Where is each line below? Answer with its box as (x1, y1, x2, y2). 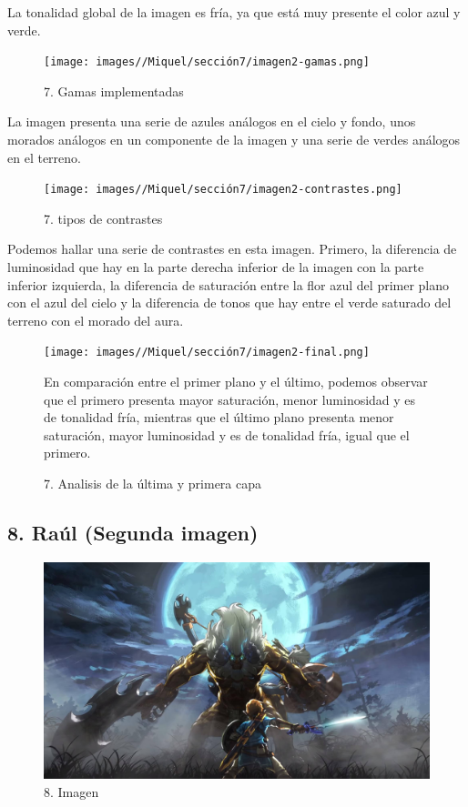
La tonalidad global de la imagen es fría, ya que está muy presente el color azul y (7, 3, 461, 21)
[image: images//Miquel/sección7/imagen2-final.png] (44, 346, 370, 359)
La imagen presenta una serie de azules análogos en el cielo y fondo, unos (7, 112, 416, 131)
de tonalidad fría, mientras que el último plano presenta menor (44, 408, 394, 427)
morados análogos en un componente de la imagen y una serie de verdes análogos (7, 130, 461, 149)
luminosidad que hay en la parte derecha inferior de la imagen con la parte (7, 257, 424, 277)
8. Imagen (44, 782, 99, 801)
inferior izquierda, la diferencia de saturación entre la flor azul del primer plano (7, 275, 450, 294)
